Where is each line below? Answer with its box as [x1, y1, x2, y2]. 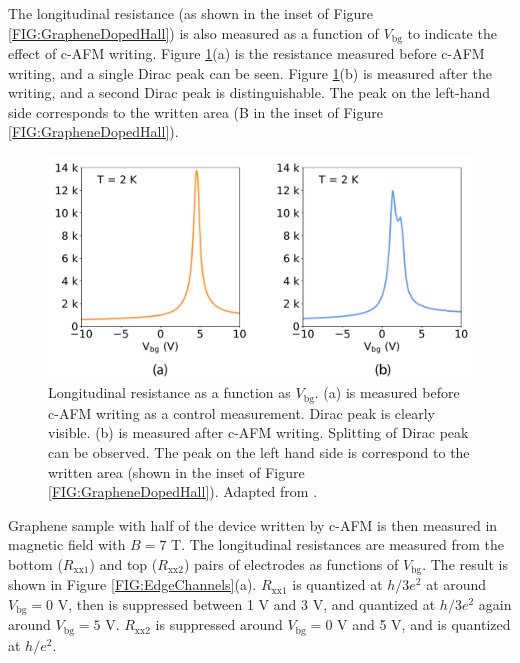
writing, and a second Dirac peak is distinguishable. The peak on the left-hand [8, 82, 491, 103]
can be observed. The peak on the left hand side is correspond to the [48, 442, 470, 463]
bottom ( [8, 553, 63, 574]
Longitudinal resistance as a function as [48, 382, 291, 403]
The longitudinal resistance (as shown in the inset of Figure [8, 3, 374, 23]
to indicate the [407, 22, 497, 43]
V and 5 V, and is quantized [337, 614, 511, 635]
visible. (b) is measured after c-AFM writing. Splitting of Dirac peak [48, 422, 469, 443]
